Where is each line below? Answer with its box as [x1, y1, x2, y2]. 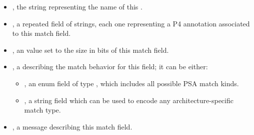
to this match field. [12, 28, 71, 38]
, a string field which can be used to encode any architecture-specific [24, 95, 233, 105]
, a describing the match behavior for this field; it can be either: [12, 61, 208, 72]
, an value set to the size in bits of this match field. [12, 44, 169, 55]
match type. [24, 105, 61, 115]
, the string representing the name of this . [12, 1, 142, 11]
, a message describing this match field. [12, 121, 132, 132]
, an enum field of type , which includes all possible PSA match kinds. [24, 78, 239, 88]
